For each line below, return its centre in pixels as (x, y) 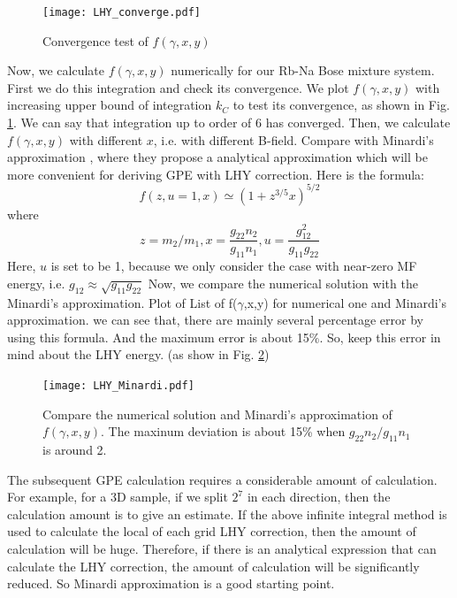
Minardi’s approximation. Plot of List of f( (122, 302)
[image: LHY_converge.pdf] (122, 12)
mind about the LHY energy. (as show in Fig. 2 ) (138, 354)
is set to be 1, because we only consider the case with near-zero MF (234, 266)
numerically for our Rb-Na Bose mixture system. (303, 70)
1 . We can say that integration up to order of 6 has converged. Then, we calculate (229, 123)
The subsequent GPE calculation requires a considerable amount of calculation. (222, 479)
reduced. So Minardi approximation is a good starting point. (171, 583)
